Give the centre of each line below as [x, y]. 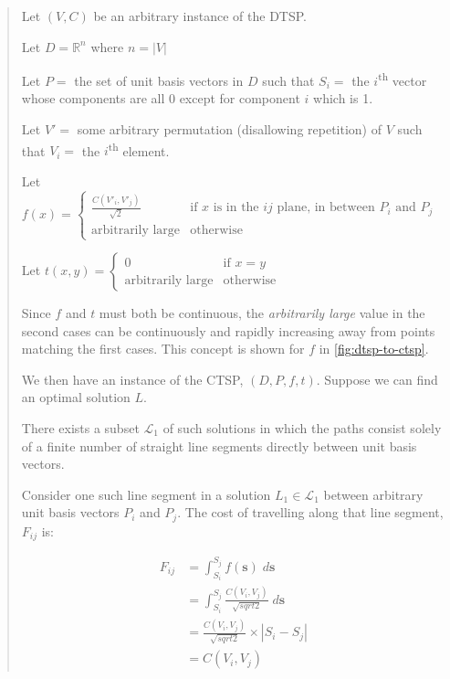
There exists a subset [80, 428]
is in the [236, 208]
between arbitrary [373, 494]
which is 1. [343, 98]
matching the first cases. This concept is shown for [163, 349]
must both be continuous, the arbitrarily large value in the [262, 313]
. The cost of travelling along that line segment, [310, 512]
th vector [403, 79]
